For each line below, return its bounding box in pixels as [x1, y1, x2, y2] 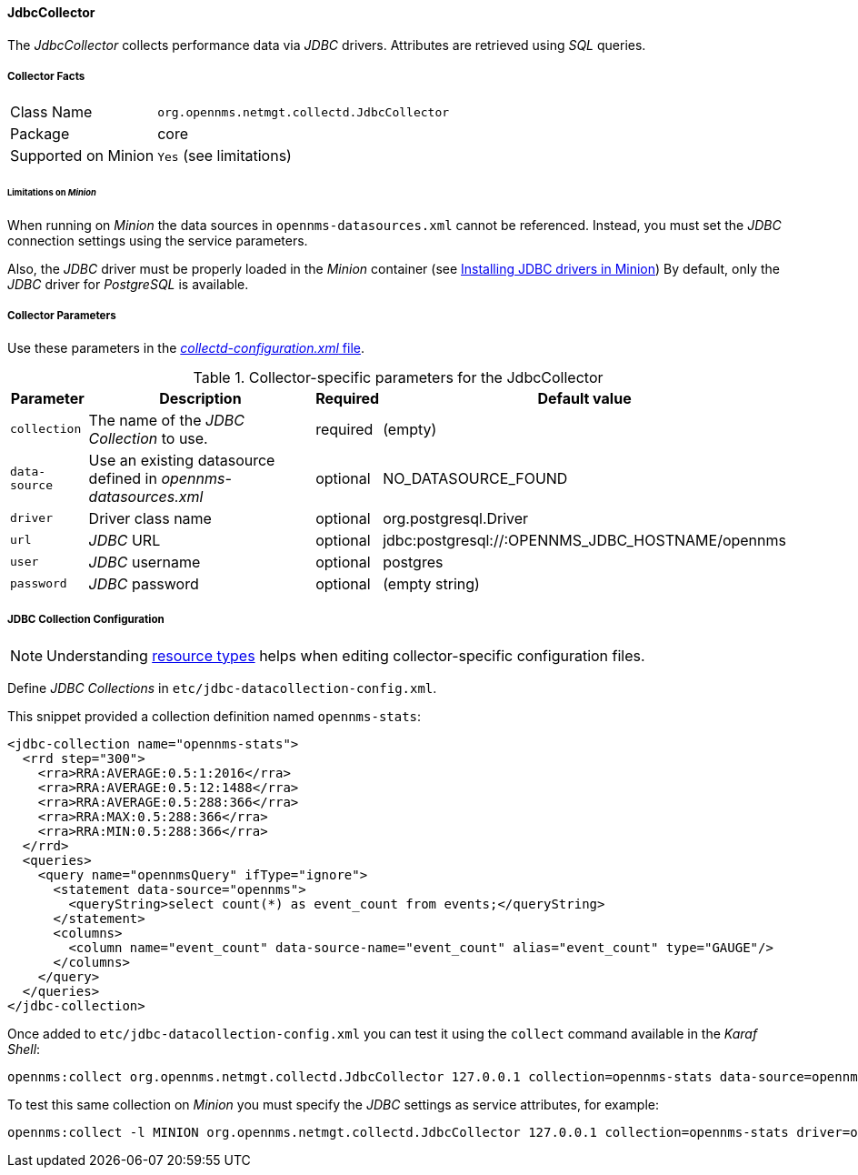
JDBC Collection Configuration [7, 613, 165, 627]
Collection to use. [88, 428, 208, 447]
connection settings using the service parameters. [7, 233, 308, 249]
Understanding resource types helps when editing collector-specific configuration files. [46, 646, 645, 665]
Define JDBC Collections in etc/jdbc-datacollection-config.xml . [7, 679, 437, 696]
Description [159, 388, 242, 407]
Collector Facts [7, 70, 85, 83]
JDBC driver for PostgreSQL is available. [7, 276, 249, 293]
